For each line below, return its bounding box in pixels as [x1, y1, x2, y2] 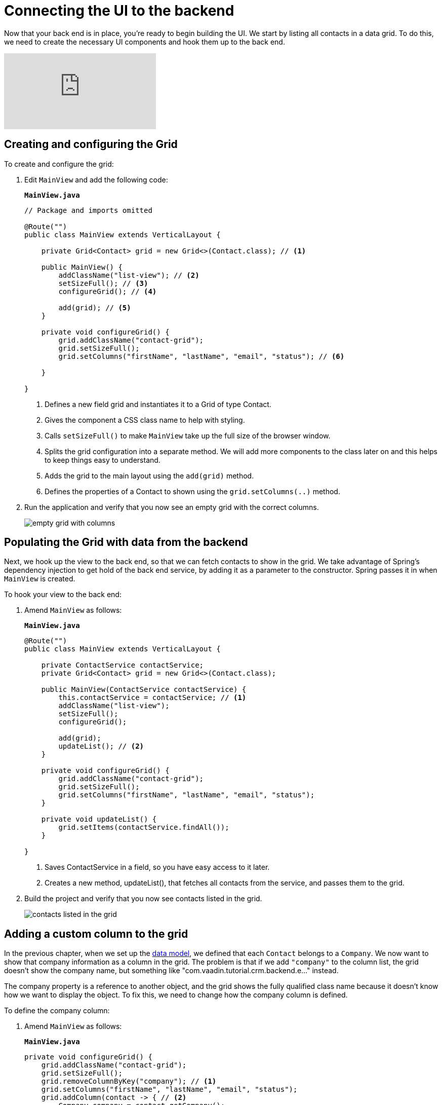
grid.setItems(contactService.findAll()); [58, 823, 229, 832]
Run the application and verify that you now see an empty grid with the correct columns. [24, 502, 319, 511]
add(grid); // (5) [58, 303, 131, 312]
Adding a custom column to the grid [4, 927, 188, 940]
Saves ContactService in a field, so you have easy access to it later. [45, 863, 270, 872]
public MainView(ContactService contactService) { [41, 685, 247, 694]
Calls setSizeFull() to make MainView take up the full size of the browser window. [45, 431, 331, 440]
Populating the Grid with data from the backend [4, 536, 248, 549]
